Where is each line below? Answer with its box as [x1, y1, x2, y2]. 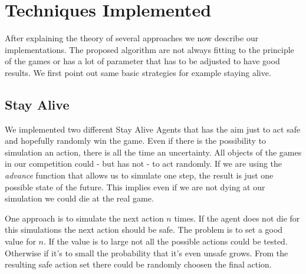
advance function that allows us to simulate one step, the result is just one [5, 169, 274, 181]
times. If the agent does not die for [174, 212, 300, 224]
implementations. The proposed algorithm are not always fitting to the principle [5, 43, 294, 55]
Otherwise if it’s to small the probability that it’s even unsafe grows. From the [5, 246, 288, 259]
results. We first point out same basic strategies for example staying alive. [5, 66, 271, 78]
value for [5, 235, 36, 247]
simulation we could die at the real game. [5, 192, 154, 204]
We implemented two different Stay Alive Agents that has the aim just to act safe [5, 123, 301, 135]
